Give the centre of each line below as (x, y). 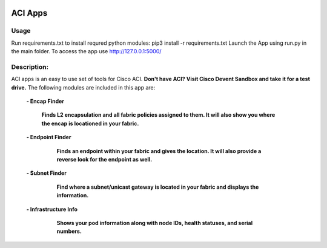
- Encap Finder (45, 101)
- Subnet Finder (46, 173)
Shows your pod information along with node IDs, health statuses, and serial (155, 223)
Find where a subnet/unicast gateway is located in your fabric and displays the (158, 187)
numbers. (69, 231)
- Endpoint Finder (49, 137)
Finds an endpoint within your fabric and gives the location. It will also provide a (159, 151)
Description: (30, 67)
